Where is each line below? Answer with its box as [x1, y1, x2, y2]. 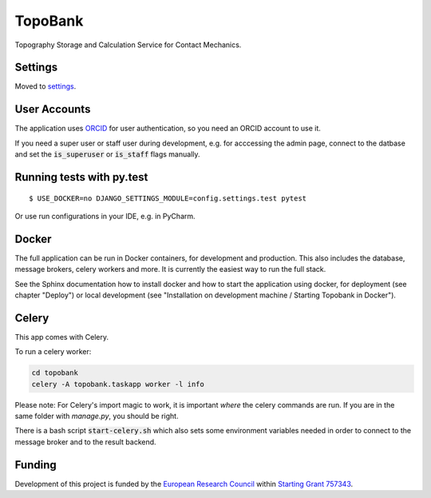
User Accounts [14, 102, 91, 116]
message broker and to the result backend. [14, 436, 156, 447]
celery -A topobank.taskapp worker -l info [31, 380, 205, 388]
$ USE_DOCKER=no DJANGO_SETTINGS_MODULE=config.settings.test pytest [29, 193, 307, 203]
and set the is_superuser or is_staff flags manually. [14, 149, 200, 159]
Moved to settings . [14, 82, 77, 91]
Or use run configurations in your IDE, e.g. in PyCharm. [14, 211, 196, 221]
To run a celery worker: [14, 347, 92, 357]
